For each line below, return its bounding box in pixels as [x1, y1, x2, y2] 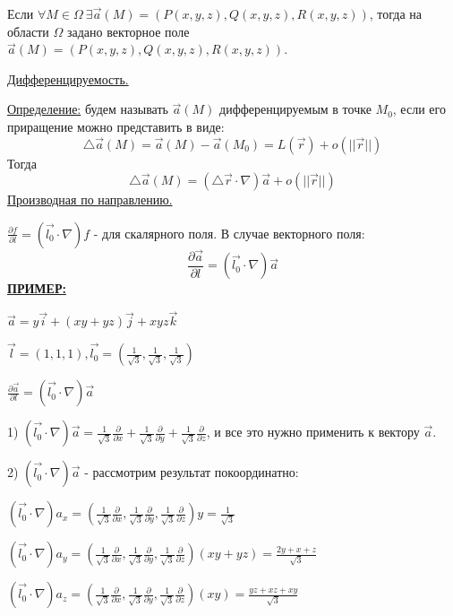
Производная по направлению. [7, 190, 173, 209]
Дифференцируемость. [7, 69, 129, 88]
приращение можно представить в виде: [7, 117, 225, 135]
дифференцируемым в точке [219, 100, 372, 118]
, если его [392, 100, 446, 118]
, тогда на [369, 4, 423, 22]
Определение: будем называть [7, 100, 168, 118]
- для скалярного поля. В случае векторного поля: [93, 223, 365, 242]
